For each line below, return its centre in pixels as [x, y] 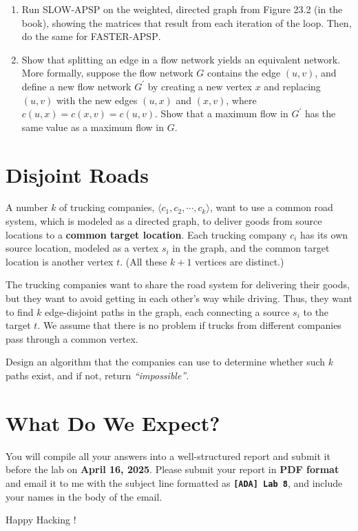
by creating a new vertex [200, 86]
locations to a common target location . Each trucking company [146, 234]
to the [316, 311]
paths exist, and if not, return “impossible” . [97, 375]
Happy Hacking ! [41, 520]
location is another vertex [60, 261]
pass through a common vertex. [72, 338]
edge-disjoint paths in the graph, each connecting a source [167, 311]
